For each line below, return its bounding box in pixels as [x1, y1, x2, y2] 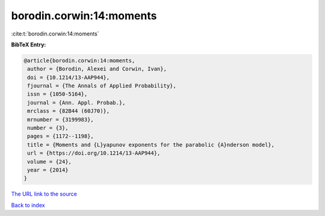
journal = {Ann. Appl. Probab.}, [27, 99, 126, 106]
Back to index [11, 202, 45, 209]
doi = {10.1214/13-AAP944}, [27, 74, 110, 81]
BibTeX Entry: [11, 41, 46, 48]
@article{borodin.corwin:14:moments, [23, 57, 135, 64]
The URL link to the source [11, 190, 78, 198]
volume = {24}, [27, 158, 72, 165]
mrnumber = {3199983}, [27, 116, 94, 123]
